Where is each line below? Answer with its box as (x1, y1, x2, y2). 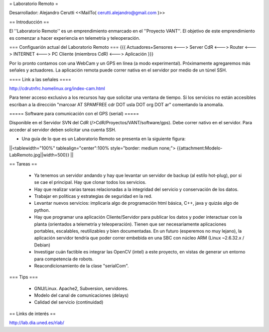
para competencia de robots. (34, 256, 94, 262)
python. (34, 207, 50, 213)
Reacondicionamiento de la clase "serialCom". (34, 262, 129, 268)
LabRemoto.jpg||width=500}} (9, 152, 70, 158)
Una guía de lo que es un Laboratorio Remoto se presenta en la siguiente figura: (21, 136, 186, 142)
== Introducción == (9, 19, 49, 25)
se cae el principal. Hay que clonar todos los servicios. (34, 179, 146, 185)
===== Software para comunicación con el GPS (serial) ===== (9, 111, 139, 117)
